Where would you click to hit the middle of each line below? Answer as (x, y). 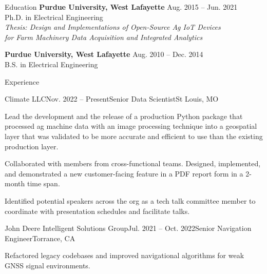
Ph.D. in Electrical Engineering (54, 17)
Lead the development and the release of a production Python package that (124, 116)
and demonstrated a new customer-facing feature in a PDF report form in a (124, 173)
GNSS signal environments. (47, 265)
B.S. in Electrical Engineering (51, 64)
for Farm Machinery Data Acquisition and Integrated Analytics (104, 37)
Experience (22, 81)
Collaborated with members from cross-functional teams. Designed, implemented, (133, 163)
